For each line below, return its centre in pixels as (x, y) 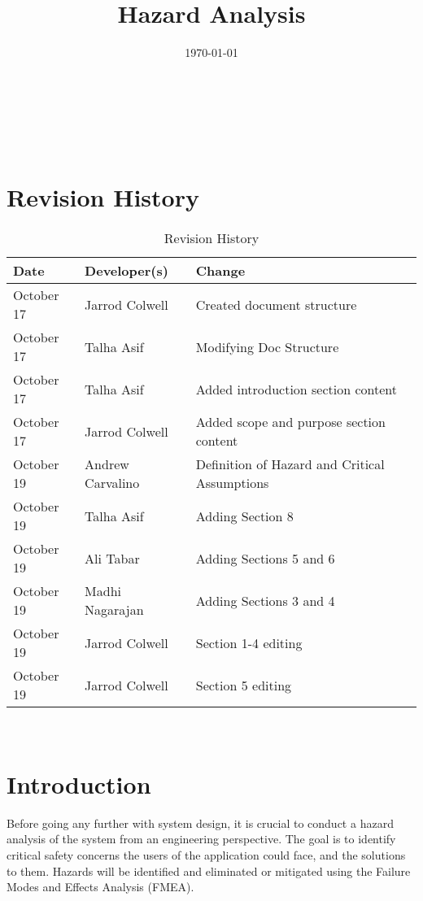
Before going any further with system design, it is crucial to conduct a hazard (200, 823)
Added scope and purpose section (290, 422)
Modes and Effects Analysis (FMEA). (100, 887)
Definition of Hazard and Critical (290, 464)
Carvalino (112, 483)
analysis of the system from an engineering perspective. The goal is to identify (201, 839)
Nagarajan (114, 610)
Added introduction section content (297, 389)
